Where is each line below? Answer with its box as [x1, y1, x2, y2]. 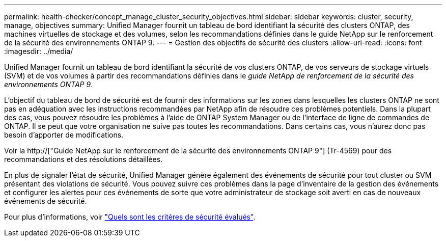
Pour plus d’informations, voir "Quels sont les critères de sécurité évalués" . [4, 212, 256, 221]
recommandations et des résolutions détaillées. [4, 155, 163, 164]
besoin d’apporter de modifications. [4, 130, 124, 139]
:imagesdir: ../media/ [4, 47, 73, 56]
